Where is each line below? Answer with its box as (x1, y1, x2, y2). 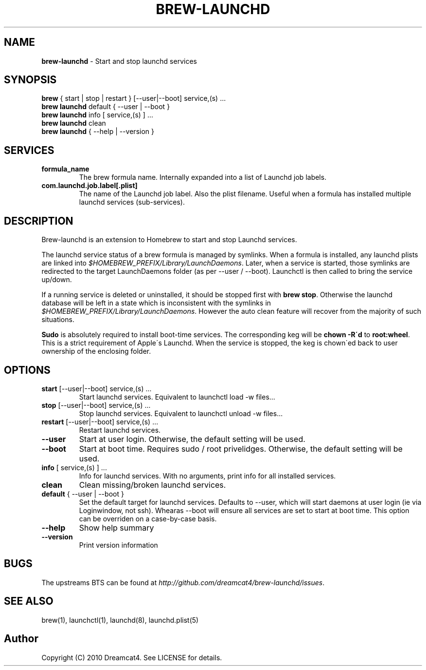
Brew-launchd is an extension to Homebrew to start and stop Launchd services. (41, 235, 297, 244)
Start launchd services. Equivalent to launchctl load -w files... (79, 392, 275, 401)
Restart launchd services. (79, 425, 161, 434)
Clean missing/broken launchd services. (79, 479, 226, 490)
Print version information (79, 540, 158, 549)
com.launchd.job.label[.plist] (41, 181, 138, 190)
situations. (41, 315, 74, 324)
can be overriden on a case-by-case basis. (79, 514, 217, 523)
